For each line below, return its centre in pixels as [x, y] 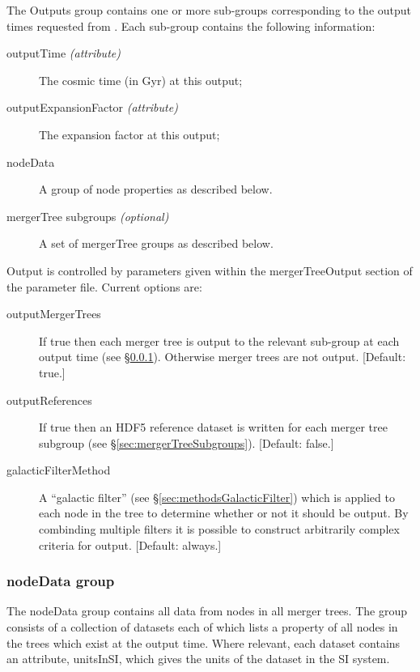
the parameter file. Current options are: [104, 286]
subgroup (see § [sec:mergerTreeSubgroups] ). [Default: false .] [187, 442]
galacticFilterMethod [59, 470]
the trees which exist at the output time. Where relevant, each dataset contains [204, 642]
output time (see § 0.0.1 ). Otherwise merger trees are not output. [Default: [223, 357]
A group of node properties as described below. [156, 189]
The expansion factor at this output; [129, 134]
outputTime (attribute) [64, 53]
